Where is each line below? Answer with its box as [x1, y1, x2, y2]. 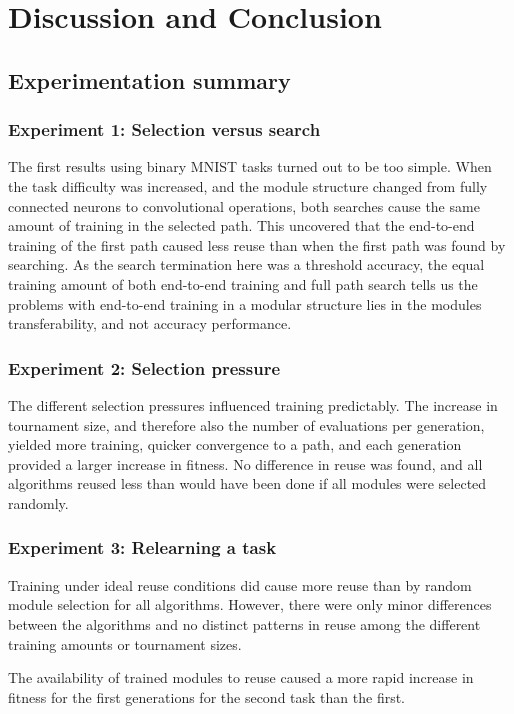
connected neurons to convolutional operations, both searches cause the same [8, 195, 480, 216]
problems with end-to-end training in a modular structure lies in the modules [8, 293, 482, 314]
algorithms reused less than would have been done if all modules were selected [8, 473, 487, 494]
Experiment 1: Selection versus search [8, 117, 321, 142]
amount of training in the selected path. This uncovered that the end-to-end [8, 215, 475, 236]
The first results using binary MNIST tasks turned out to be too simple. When [8, 156, 492, 177]
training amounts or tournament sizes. [8, 633, 242, 654]
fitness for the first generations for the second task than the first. [8, 686, 406, 707]
